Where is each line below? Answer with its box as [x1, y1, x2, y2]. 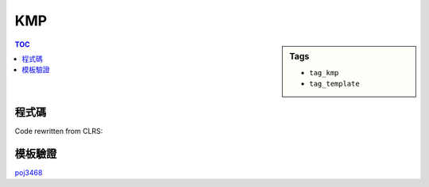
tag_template [309, 79, 361, 89]
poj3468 [14, 167, 43, 177]
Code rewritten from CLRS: [14, 126, 103, 135]
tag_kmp [309, 68, 339, 77]
